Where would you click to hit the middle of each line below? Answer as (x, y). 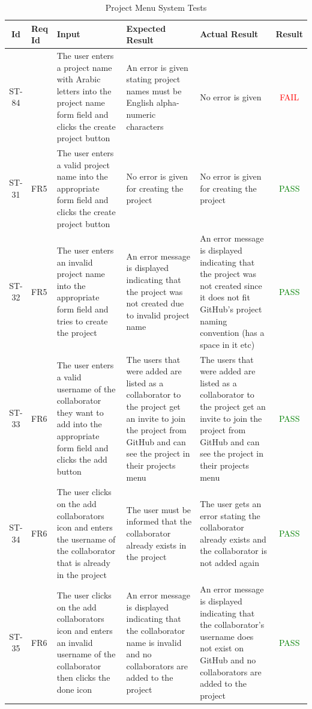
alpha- (168, 102)
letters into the (84, 90)
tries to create (82, 321)
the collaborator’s (232, 625)
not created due (155, 303)
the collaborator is (233, 551)
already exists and (233, 539)
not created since (231, 285)
